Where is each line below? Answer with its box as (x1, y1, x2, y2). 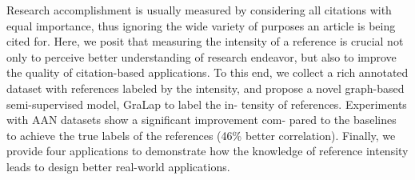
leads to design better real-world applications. (6, 158, 230, 174)
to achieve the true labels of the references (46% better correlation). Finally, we (6, 126, 396, 143)
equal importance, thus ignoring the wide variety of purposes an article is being (6, 17, 396, 34)
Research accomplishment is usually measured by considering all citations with (6, 2, 392, 18)
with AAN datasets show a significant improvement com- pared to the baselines (6, 111, 397, 128)
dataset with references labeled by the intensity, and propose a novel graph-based (6, 79, 405, 96)
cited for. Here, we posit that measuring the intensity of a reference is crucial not (6, 33, 404, 50)
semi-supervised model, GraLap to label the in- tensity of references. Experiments (6, 95, 407, 112)
